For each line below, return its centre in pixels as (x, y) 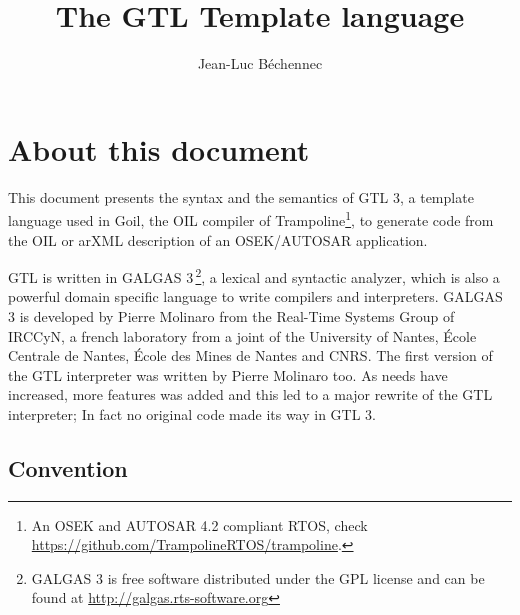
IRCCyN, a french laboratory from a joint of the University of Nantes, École (242, 335)
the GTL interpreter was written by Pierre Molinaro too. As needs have (228, 374)
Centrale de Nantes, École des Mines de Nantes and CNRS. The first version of (250, 355)
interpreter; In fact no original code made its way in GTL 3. (192, 413)
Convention (68, 467)
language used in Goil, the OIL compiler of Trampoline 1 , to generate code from (251, 218)
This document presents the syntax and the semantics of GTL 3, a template (241, 196)
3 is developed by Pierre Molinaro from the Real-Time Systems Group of (231, 315)
